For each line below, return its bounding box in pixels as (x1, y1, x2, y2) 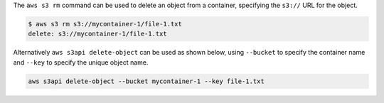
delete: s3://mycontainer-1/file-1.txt (28, 30, 167, 38)
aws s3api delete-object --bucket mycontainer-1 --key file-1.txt (28, 77, 265, 85)
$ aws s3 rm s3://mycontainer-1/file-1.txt (28, 20, 183, 28)
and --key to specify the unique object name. (13, 58, 149, 67)
